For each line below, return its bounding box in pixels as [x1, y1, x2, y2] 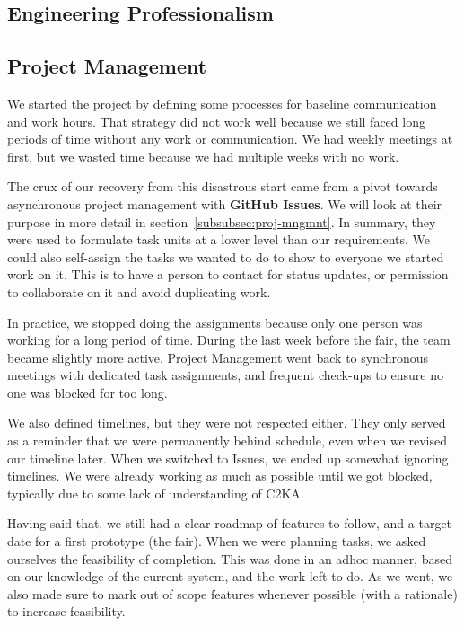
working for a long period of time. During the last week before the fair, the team [7, 331, 451, 349]
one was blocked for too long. [7, 383, 168, 401]
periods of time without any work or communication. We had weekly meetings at [7, 129, 453, 148]
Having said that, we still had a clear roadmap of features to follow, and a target [7, 514, 452, 533]
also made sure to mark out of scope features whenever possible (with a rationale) [7, 584, 458, 603]
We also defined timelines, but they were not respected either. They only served [7, 413, 446, 432]
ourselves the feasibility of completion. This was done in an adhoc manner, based [7, 549, 452, 568]
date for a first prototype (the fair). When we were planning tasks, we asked [7, 532, 426, 551]
